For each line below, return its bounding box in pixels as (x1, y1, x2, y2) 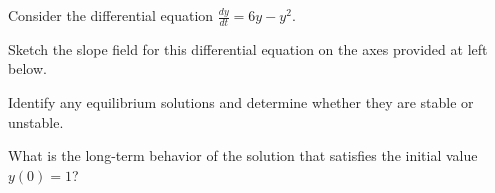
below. (8, 58, 47, 79)
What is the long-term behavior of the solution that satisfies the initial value (8, 145, 478, 166)
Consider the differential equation (8, 5, 214, 25)
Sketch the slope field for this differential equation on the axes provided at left (8, 38, 488, 59)
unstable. (8, 111, 64, 132)
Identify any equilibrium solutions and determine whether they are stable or (8, 92, 474, 113)
